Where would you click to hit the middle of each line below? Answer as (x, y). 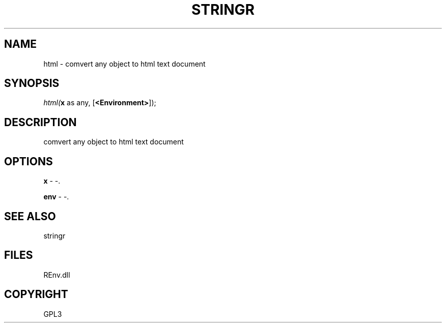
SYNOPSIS (32, 83)
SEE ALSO (30, 216)
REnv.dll (57, 275)
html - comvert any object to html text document (124, 64)
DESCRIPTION (40, 122)
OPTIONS (29, 161)
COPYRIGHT (36, 294)
